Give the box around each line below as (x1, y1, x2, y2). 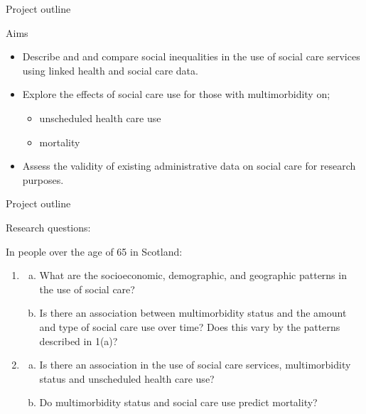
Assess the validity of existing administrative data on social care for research (22, 158, 356, 173)
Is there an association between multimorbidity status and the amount (39, 305, 347, 320)
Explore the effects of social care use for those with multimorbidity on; (22, 87, 330, 102)
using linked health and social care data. (22, 62, 198, 77)
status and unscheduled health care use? (39, 371, 215, 386)
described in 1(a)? (39, 333, 118, 348)
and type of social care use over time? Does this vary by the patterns (39, 319, 340, 334)
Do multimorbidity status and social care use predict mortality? (39, 395, 318, 410)
